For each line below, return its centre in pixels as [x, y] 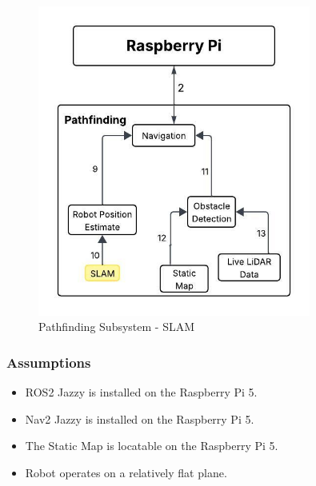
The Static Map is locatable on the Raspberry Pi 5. [152, 446]
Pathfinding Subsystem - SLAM [117, 327]
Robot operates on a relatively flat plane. [126, 472]
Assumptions [49, 362]
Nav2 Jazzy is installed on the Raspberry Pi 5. [140, 418]
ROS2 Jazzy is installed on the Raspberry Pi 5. [141, 391]
